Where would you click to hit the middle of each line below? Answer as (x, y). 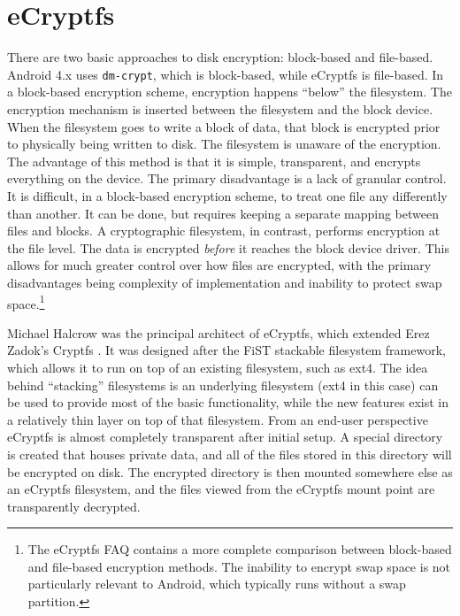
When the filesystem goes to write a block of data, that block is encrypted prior (224, 126)
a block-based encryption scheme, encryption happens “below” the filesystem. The (230, 92)
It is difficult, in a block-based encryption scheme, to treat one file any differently (227, 195)
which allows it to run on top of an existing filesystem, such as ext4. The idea (218, 367)
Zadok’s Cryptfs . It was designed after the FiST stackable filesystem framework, (226, 350)
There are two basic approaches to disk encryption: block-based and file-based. (220, 57)
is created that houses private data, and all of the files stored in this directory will (230, 454)
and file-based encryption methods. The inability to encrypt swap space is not (239, 566)
